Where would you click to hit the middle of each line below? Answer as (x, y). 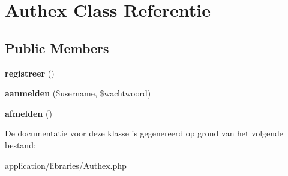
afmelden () (28, 113)
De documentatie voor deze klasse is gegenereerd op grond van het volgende (144, 133)
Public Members (57, 48)
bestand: (20, 145)
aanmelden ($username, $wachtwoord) (78, 93)
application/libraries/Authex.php (66, 165)
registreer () (30, 73)
